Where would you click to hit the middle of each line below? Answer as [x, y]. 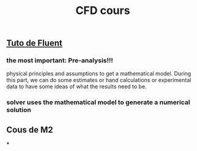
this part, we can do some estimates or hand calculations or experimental [99, 80]
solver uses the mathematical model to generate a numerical [98, 102]
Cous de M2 [30, 129]
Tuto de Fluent [34, 43]
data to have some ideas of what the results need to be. [76, 86]
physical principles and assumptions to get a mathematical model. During [99, 74]
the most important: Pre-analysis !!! [60, 60]
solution [19, 110]
